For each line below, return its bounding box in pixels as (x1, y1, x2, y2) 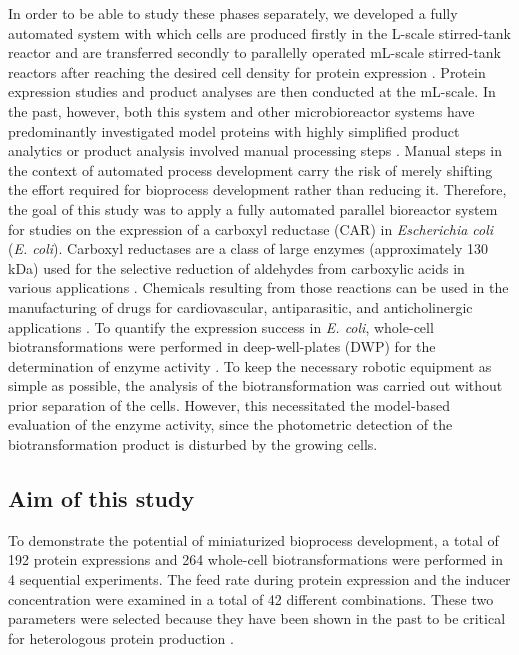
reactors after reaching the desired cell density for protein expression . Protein (8, 61, 486, 82)
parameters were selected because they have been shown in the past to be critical (8, 608, 506, 629)
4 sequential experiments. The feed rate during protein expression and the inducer (8, 569, 511, 590)
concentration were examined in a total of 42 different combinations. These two (8, 588, 494, 609)
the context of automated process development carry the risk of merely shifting (8, 159, 493, 180)
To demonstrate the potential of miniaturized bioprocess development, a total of (8, 529, 499, 550)
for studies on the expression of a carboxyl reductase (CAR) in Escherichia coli (8, 218, 494, 239)
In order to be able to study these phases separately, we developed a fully (8, 3, 458, 23)
